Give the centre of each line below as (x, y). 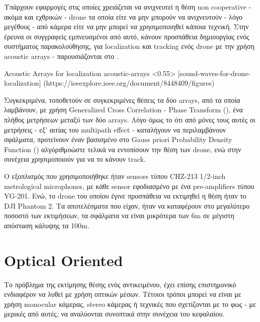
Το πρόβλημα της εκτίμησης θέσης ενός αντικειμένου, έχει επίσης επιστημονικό (120, 284)
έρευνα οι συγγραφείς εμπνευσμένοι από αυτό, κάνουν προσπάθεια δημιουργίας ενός (127, 36)
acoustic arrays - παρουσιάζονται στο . (61, 56)
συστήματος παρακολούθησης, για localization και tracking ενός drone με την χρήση (129, 46)
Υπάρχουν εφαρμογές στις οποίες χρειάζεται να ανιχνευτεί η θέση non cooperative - (128, 7)
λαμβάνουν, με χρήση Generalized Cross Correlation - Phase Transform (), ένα (123, 110)
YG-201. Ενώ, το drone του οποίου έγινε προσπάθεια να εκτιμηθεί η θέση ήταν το (125, 196)
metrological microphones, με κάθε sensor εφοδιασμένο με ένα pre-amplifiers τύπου (129, 186)
